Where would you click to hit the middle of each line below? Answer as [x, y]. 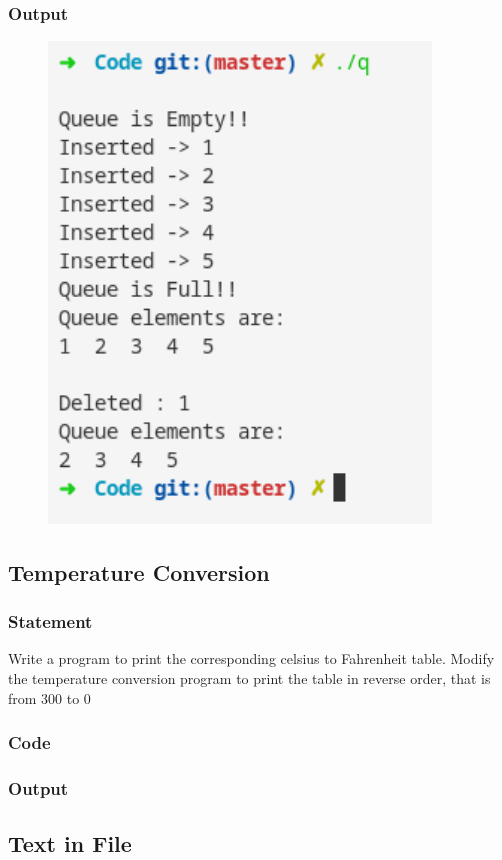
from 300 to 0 [49, 697]
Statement [50, 621]
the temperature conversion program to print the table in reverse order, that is [249, 678]
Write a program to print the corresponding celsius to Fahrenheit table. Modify [251, 658]
